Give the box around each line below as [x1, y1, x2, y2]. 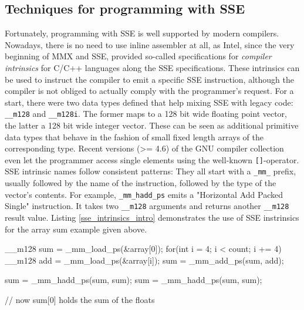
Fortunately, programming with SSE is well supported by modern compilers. [5, 27, 279, 39]
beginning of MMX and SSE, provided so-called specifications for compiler [5, 50, 272, 62]
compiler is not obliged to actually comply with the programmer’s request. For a [5, 85, 294, 97]
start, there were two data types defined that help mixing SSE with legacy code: [5, 96, 293, 108]
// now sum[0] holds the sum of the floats [5, 293, 155, 305]
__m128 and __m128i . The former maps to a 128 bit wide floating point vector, [5, 107, 288, 120]
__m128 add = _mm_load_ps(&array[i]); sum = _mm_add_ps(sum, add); [5, 254, 284, 266]
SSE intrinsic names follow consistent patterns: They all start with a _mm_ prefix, [5, 165, 296, 177]
